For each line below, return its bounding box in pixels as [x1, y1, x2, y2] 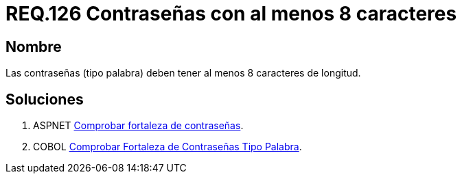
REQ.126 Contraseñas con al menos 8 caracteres [5, 2, 457, 25]
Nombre [5, 38, 62, 55]
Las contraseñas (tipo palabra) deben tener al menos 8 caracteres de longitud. [5, 67, 361, 79]
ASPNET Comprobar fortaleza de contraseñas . [33, 120, 244, 132]
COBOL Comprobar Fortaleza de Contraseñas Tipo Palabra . [33, 141, 302, 153]
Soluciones [5, 90, 84, 108]
